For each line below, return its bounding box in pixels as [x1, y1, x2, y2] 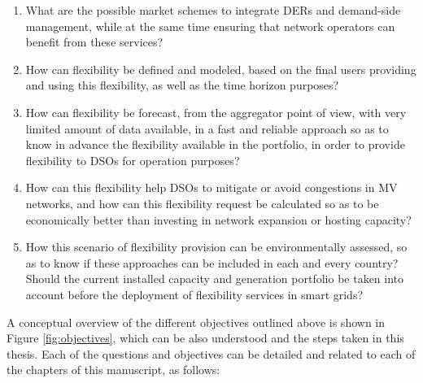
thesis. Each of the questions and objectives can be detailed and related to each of [7, 345, 416, 362]
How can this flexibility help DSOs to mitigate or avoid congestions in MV [25, 179, 398, 196]
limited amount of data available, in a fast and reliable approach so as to [25, 120, 389, 137]
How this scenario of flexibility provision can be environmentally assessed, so [25, 238, 408, 255]
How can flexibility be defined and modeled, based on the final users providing [25, 60, 416, 77]
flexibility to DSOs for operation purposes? [25, 151, 240, 168]
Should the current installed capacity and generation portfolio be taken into [25, 270, 404, 287]
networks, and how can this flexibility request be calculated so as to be [25, 194, 379, 211]
